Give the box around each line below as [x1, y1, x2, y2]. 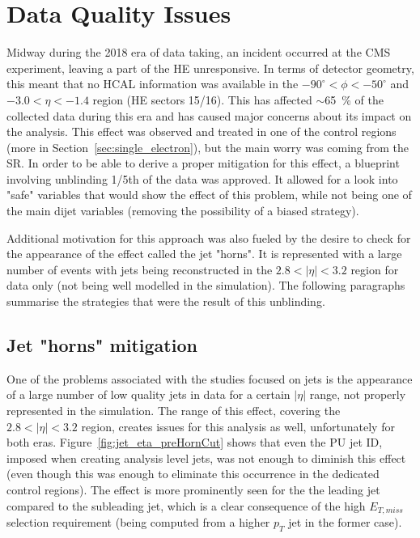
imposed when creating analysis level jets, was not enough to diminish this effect [6, 449, 406, 466]
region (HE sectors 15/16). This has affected [92, 91, 312, 108]
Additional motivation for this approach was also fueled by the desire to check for [6, 229, 411, 246]
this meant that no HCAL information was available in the [6, 75, 299, 92]
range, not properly [309, 386, 406, 403]
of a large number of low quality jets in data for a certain [6, 386, 291, 403]
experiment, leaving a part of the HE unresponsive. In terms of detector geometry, [6, 59, 414, 76]
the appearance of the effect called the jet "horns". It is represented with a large [6, 245, 402, 262]
